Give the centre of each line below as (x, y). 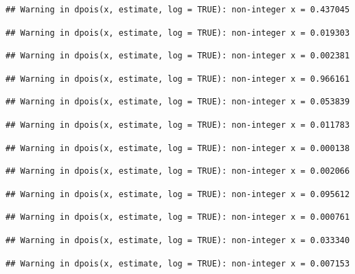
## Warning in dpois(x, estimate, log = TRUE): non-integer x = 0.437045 (178, 10)
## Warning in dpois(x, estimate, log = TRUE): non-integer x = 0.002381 (178, 56)
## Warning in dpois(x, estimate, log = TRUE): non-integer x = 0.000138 (178, 148)
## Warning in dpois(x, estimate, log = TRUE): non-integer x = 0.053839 (178, 102)
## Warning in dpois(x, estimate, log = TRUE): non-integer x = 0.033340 (178, 240)
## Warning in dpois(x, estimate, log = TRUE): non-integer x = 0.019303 (178, 33)
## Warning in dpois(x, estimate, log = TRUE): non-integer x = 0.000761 (178, 217)
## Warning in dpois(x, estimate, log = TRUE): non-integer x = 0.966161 (178, 79)
